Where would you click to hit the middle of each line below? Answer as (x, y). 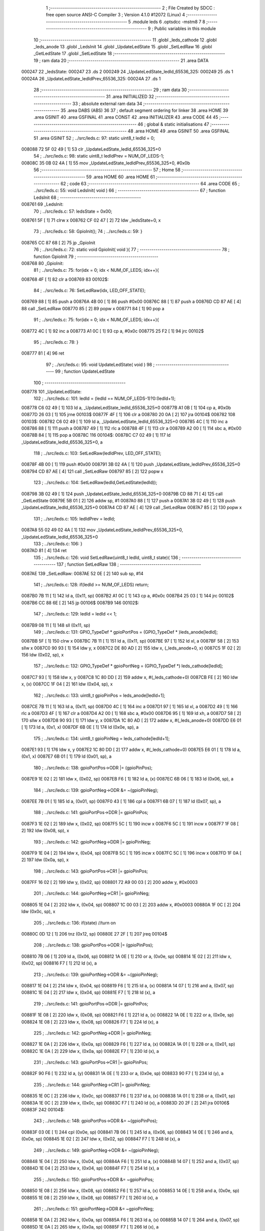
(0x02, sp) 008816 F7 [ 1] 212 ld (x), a (59, 963)
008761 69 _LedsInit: (42, 204)
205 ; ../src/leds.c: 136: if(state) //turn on (75, 923)
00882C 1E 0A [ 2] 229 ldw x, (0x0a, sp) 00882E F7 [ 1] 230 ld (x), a (90, 1051)
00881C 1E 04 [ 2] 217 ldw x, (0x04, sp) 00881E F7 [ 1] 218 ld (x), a (88, 993)
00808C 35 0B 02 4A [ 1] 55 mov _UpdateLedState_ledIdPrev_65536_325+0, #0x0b (106, 163)
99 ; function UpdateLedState (85, 371)
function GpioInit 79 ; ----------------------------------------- (96, 257)
